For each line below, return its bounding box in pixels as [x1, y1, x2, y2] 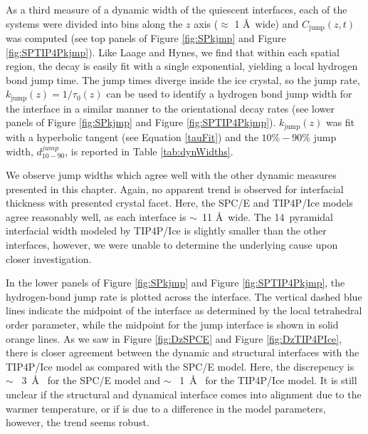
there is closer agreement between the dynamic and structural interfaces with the [6, 345, 359, 360]
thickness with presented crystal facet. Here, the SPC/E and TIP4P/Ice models [6, 195, 353, 210]
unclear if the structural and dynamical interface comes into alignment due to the [6, 387, 362, 402]
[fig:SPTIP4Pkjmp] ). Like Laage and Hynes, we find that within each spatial [6, 44, 340, 59]
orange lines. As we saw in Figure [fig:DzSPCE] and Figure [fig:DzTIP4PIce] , [6, 331, 342, 346]
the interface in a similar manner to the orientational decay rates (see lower [6, 100, 335, 115]
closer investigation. [6, 251, 92, 266]
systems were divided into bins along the [6, 16, 183, 31]
